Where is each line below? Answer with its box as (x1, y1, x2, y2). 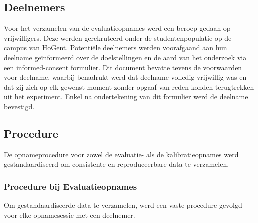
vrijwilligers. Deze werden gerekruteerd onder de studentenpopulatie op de (4, 32, 232, 43)
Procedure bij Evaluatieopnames (4, 180, 137, 192)
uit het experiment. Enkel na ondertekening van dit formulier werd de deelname (4, 91, 248, 102)
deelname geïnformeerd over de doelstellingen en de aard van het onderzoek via (4, 52, 247, 62)
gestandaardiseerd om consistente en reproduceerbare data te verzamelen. (4, 159, 229, 169)
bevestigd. (4, 101, 35, 111)
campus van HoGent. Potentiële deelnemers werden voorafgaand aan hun (4, 42, 227, 53)
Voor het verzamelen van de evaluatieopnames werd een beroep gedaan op (4, 23, 231, 33)
